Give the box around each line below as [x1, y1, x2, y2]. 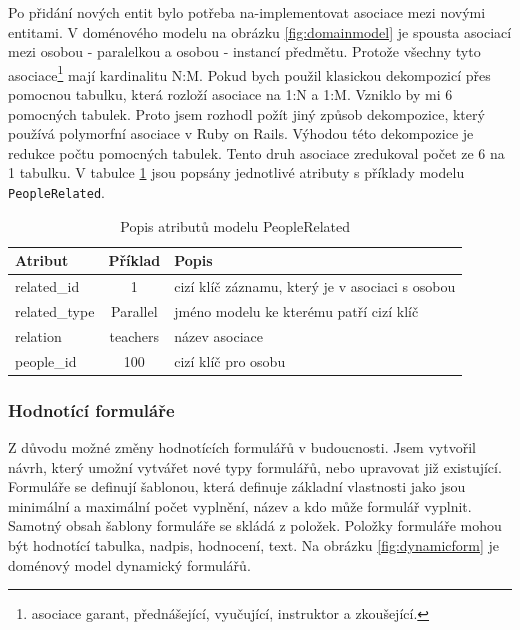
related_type [15, 300, 95, 321]
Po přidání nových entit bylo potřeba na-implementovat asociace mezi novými [8, 2, 486, 22]
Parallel [111, 300, 158, 321]
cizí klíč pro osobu [174, 350, 286, 371]
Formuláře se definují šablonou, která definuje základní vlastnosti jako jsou [8, 476, 466, 497]
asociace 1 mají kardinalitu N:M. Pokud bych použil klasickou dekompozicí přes [8, 61, 491, 85]
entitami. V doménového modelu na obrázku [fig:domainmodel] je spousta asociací [8, 21, 512, 42]
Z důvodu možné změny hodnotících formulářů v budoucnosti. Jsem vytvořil [8, 436, 476, 457]
